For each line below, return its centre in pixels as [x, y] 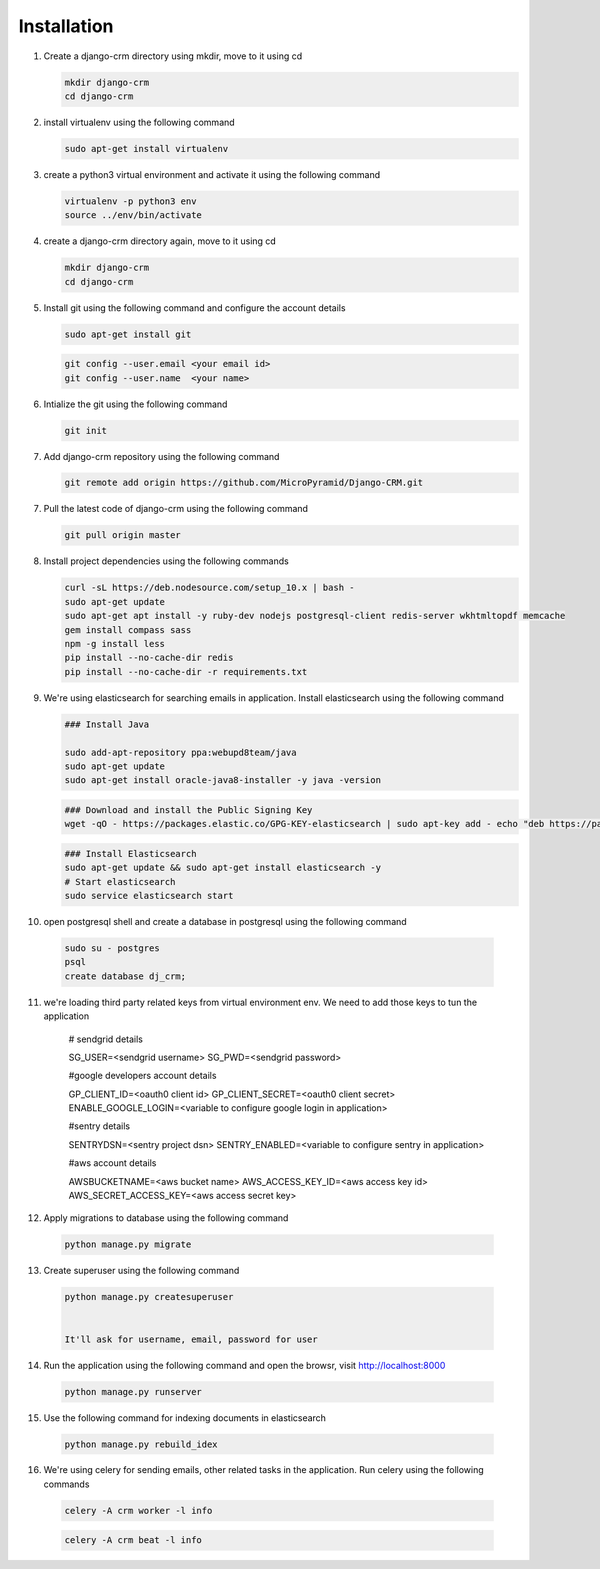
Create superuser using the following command [141, 1271]
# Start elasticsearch [120, 881]
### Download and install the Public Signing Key [188, 809]
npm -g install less [114, 643]
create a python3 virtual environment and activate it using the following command [211, 174]
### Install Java [107, 724]
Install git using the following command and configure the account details [194, 307]
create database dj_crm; [125, 976]
